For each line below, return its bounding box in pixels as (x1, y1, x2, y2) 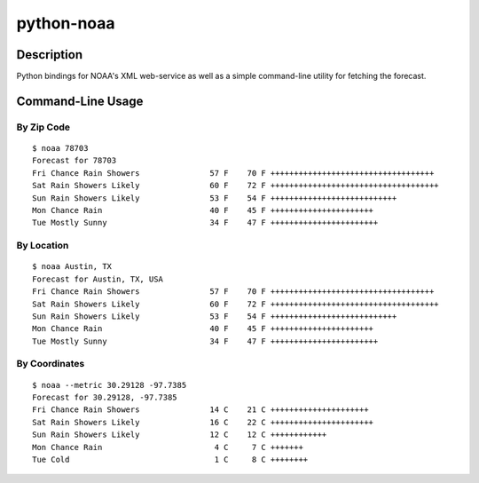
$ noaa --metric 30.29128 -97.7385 (32, 380, 187, 390)
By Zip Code (16, 121, 71, 133)
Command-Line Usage (16, 93, 144, 108)
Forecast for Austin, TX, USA (32, 273, 164, 284)
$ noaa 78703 (32, 143, 89, 154)
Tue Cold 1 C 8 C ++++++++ (32, 454, 309, 464)
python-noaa (16, 13, 115, 33)
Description (16, 47, 83, 62)
